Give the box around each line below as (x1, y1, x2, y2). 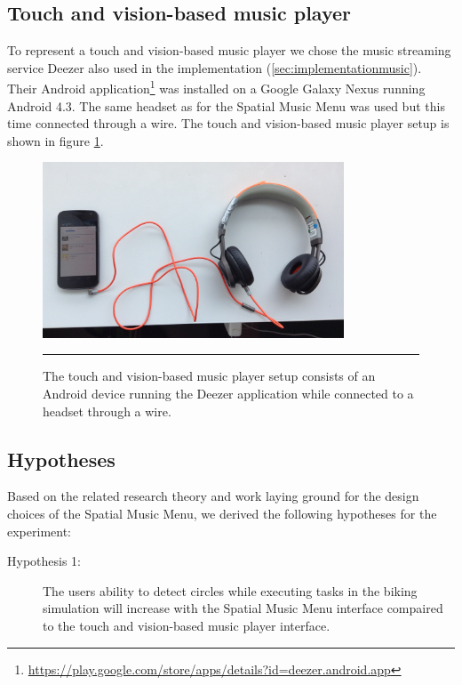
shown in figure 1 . (7, 131, 104, 149)
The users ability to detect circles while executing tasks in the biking (43, 581, 418, 600)
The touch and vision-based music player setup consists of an (43, 367, 376, 385)
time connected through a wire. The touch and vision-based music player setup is (7, 114, 450, 133)
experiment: (7, 521, 71, 540)
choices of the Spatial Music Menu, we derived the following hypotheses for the (7, 504, 437, 522)
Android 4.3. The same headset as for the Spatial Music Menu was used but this (7, 96, 445, 115)
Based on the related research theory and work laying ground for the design (7, 487, 419, 505)
